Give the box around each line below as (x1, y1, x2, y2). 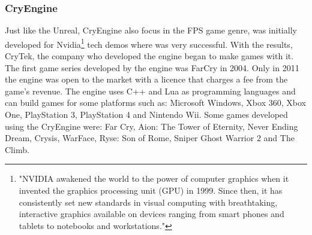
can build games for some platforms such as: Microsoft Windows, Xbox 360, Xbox (5, 96, 306, 109)
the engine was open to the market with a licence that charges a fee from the (5, 73, 288, 86)
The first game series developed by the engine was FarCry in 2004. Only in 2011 (5, 61, 299, 74)
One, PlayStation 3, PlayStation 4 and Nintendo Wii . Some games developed (5, 108, 288, 121)
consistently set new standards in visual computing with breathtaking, (19, 196, 278, 208)
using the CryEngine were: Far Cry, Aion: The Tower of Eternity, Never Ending (5, 120, 298, 132)
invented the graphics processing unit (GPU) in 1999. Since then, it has (19, 184, 283, 196)
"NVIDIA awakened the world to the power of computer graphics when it (19, 172, 289, 185)
